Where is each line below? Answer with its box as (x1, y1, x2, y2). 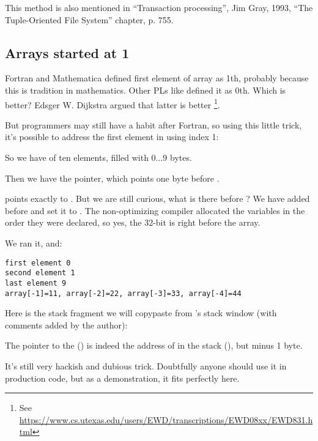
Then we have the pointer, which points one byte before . (5, 171, 220, 184)
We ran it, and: (5, 236, 62, 249)
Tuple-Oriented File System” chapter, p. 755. (5, 13, 174, 26)
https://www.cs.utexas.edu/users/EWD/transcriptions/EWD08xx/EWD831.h (19, 413, 313, 426)
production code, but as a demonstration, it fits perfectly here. (5, 371, 240, 384)
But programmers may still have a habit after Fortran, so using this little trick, (5, 118, 302, 131)
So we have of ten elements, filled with (5, 151, 149, 164)
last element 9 (5, 278, 67, 287)
